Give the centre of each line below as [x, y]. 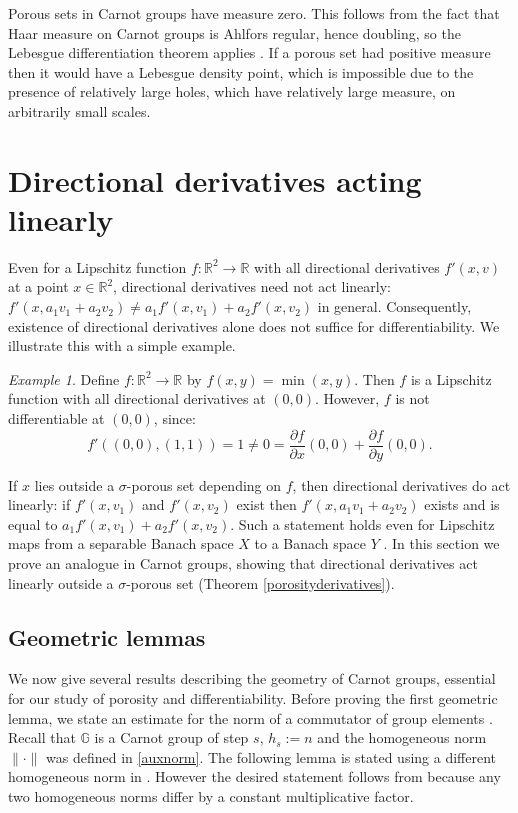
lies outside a [74, 484]
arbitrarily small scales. [79, 110]
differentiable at [56, 418]
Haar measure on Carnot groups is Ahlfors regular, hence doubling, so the [234, 32]
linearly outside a [61, 582]
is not [412, 398]
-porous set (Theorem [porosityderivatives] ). [260, 582]
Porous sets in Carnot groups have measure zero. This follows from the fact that [254, 13]
